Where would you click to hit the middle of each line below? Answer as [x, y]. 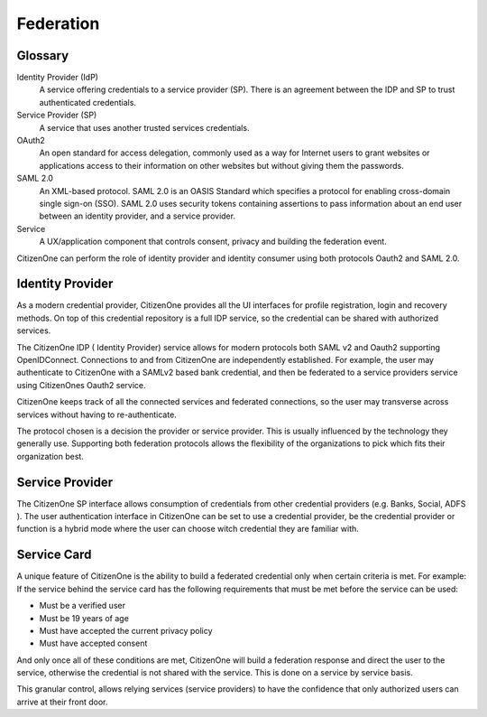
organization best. [51, 456]
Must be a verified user [83, 606]
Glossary [43, 56]
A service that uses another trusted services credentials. [144, 127]
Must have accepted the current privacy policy [126, 630]
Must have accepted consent [93, 643]
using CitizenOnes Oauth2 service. [81, 385]
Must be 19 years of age [84, 618]
